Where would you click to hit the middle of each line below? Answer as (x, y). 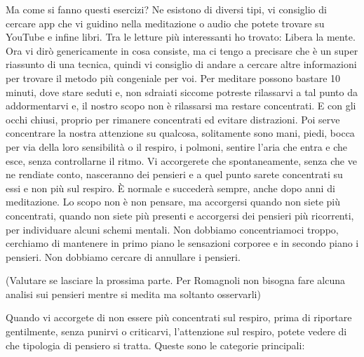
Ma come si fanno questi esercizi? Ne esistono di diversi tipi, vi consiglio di (166, 9)
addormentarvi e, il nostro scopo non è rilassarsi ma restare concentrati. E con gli (181, 106)
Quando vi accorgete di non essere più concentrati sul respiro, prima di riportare (179, 317)
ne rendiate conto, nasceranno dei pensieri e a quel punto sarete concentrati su (174, 174)
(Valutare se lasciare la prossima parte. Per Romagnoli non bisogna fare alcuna (176, 280)
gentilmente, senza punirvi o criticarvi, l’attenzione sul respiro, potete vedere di (176, 331)
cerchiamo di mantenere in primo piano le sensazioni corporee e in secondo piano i (182, 243)
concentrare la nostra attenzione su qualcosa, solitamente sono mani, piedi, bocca (180, 133)
